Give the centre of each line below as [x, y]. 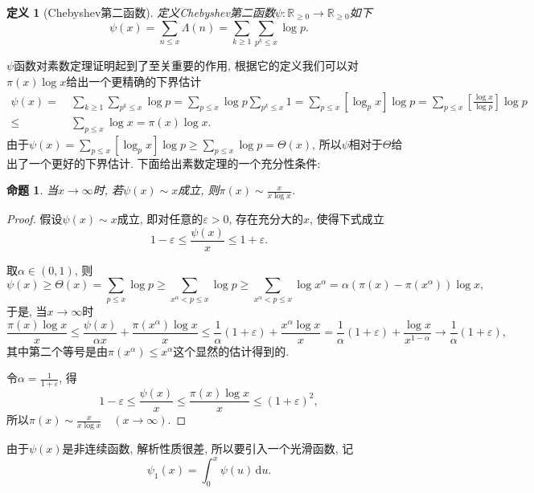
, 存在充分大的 [266, 218]
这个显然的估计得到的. [231, 350]
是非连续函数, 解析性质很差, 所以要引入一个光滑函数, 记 [208, 448]
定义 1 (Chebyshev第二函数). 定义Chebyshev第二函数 [141, 12]
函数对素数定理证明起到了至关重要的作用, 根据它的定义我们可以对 [186, 65]
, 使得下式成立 [347, 218]
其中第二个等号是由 [57, 350]
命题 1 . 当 [32, 190]
